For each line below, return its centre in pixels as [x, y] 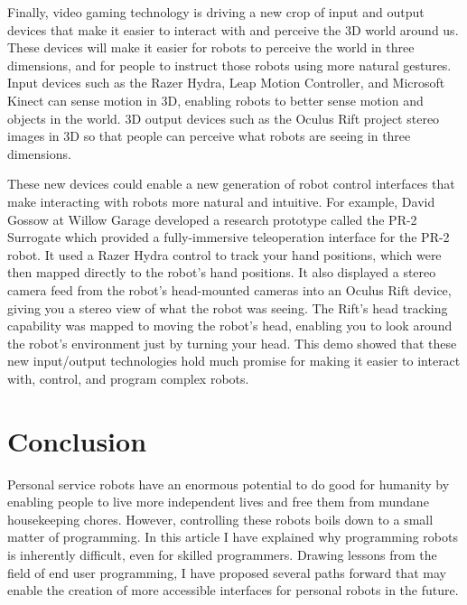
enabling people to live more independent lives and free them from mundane [218, 502]
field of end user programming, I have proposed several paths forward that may [227, 572]
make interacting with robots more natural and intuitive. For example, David [221, 201]
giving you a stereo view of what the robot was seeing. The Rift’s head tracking [228, 307]
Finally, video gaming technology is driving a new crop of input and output [216, 12]
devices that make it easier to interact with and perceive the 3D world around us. [233, 29]
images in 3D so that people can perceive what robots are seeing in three [209, 136]
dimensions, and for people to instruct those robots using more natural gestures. [229, 65]
